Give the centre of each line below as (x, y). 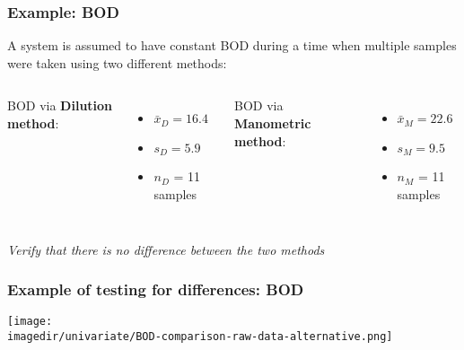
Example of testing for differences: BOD (156, 289)
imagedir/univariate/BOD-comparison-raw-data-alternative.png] (200, 336)
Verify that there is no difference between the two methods (166, 249)
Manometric (272, 123)
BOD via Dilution (60, 105)
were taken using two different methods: (117, 62)
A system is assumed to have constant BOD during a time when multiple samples (232, 45)
